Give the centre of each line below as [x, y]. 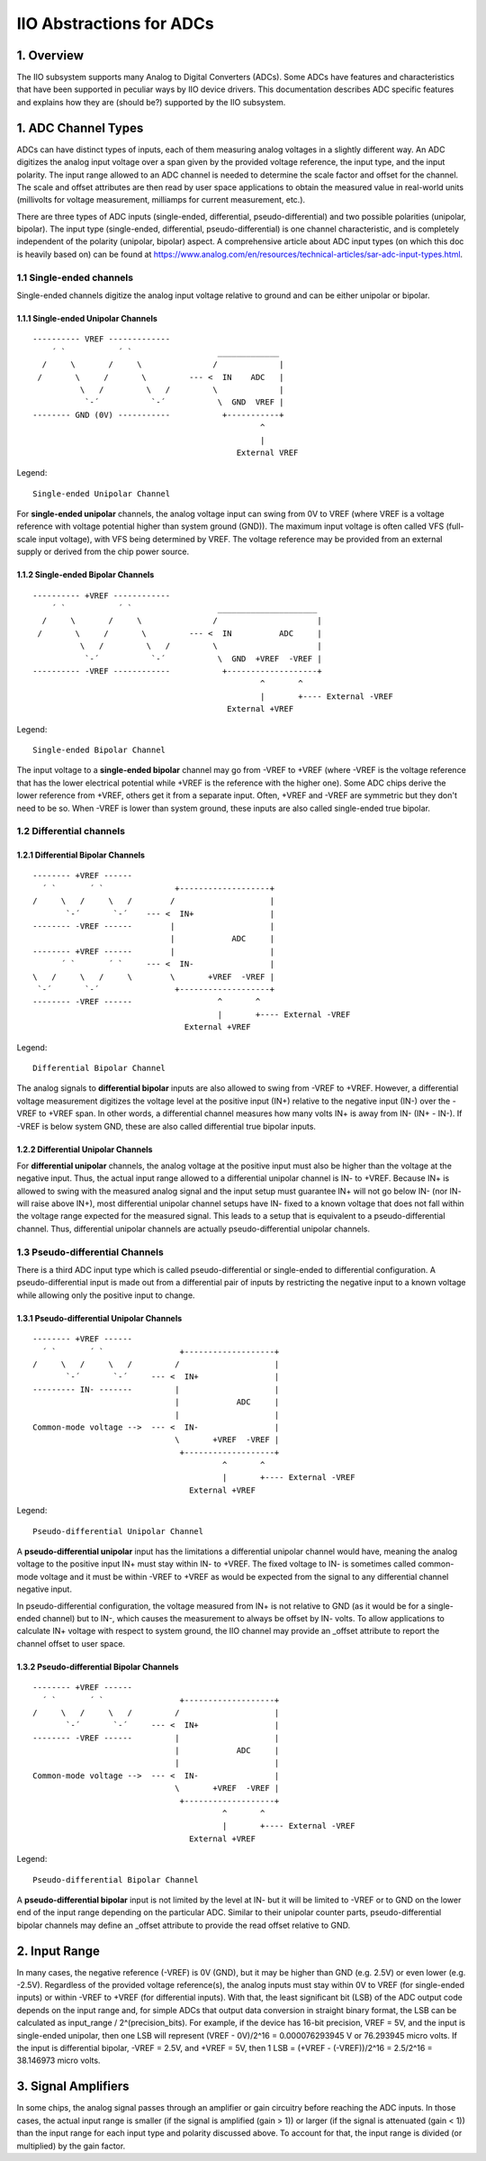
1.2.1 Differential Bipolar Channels [81, 855]
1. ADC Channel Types [80, 127]
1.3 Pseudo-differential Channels [90, 1252]
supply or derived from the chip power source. [103, 552]
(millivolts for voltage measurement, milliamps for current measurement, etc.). [161, 200]
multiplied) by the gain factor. [71, 2146]
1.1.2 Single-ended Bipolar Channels [85, 575]
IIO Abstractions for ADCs [116, 23]
